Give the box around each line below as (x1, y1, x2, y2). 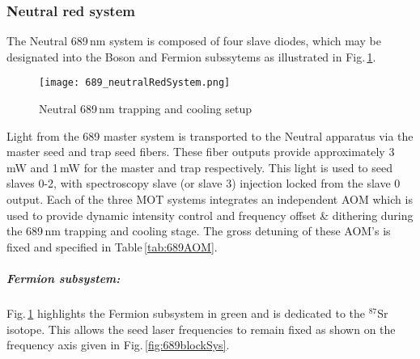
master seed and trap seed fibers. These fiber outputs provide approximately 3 (6, 143, 395, 160)
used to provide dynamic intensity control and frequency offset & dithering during (6, 206, 414, 223)
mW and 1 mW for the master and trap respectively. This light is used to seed (6, 158, 392, 175)
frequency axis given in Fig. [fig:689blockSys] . (6, 336, 230, 353)
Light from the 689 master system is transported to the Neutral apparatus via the (6, 127, 414, 144)
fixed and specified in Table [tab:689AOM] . (6, 238, 218, 255)
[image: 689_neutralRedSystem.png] (39, 77, 231, 89)
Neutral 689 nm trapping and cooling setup (39, 100, 252, 117)
